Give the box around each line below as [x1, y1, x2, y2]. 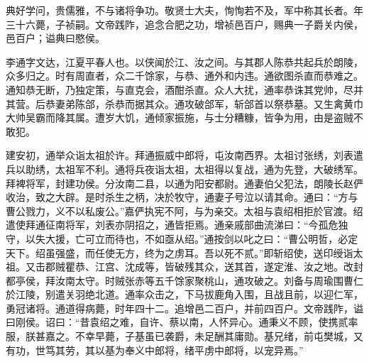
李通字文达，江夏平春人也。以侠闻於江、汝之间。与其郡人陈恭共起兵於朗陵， [6, 54, 363, 69]
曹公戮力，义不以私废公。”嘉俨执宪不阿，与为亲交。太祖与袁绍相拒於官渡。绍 [6, 203, 363, 218]
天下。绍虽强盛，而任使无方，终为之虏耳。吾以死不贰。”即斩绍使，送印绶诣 [6, 245, 353, 260]
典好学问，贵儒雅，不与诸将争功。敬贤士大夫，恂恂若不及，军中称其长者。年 [6, 3, 363, 17]
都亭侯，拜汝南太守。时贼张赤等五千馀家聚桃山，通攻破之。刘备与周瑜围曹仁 [6, 273, 363, 287]
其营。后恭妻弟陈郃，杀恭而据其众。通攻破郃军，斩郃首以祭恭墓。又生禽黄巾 [6, 96, 363, 111]
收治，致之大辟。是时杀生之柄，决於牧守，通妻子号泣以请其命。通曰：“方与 [6, 190, 358, 204]
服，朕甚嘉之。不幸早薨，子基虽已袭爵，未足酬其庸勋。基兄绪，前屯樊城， [6, 329, 353, 344]
